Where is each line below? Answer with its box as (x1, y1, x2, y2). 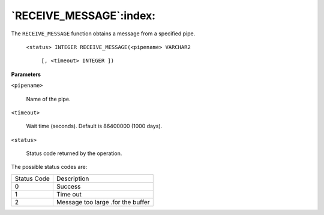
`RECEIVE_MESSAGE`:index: (11, 9, 156, 22)
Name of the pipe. (26, 95, 71, 102)
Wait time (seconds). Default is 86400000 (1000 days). (26, 123, 163, 130)
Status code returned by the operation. (26, 150, 122, 157)
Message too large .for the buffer (56, 198, 150, 206)
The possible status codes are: (11, 163, 88, 171)
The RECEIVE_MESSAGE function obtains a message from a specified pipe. (11, 30, 196, 37)
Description (56, 174, 89, 183)
